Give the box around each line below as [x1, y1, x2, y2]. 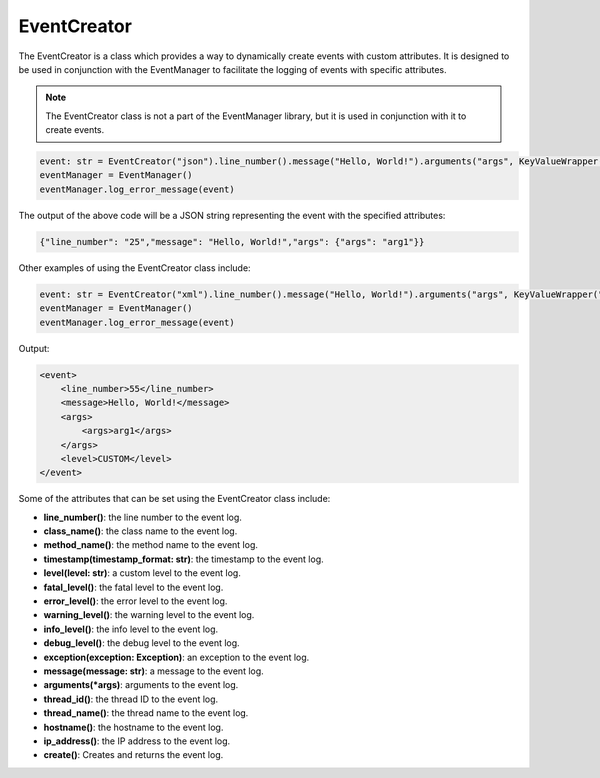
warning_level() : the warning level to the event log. [43, 609, 255, 621]
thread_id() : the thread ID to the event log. [43, 693, 219, 705]
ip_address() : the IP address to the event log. [43, 735, 231, 747]
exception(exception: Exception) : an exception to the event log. [43, 651, 310, 663]
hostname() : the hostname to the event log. [43, 721, 224, 733]
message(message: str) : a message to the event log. [43, 665, 264, 677]
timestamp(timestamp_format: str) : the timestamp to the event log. [43, 553, 324, 565]
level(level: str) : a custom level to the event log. [43, 567, 242, 579]
